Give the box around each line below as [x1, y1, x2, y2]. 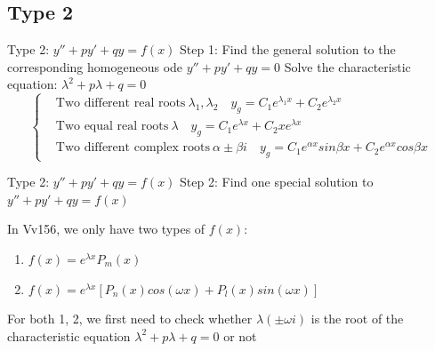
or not [223, 326, 257, 345]
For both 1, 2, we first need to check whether [7, 309, 253, 328]
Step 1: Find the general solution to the [180, 40, 396, 59]
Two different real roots [55, 97, 186, 110]
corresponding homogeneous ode [7, 57, 183, 76]
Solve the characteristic [284, 57, 411, 76]
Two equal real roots [55, 120, 169, 133]
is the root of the [310, 309, 404, 328]
